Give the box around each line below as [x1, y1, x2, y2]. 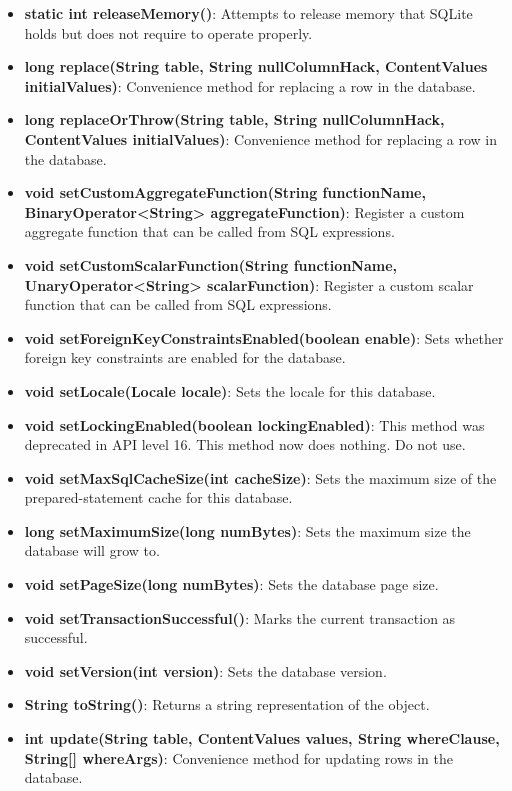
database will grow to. [24, 540, 160, 561]
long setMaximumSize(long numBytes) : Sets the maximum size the [24, 520, 471, 541]
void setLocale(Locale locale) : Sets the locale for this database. [24, 380, 436, 401]
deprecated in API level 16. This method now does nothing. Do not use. [24, 434, 466, 455]
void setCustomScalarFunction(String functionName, [24, 254, 398, 275]
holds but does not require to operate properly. [24, 22, 313, 43]
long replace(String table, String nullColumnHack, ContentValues [24, 56, 488, 77]
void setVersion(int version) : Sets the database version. [24, 660, 387, 681]
